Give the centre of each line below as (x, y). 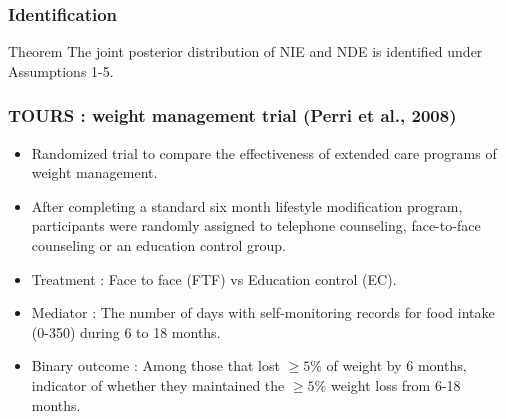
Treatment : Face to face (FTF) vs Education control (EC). (214, 278)
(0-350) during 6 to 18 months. (126, 331)
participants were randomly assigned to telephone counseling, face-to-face (256, 225)
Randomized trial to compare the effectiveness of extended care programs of (264, 152)
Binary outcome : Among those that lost (155, 365)
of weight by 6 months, (396, 365)
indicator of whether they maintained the (158, 384)
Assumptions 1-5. (61, 70)
